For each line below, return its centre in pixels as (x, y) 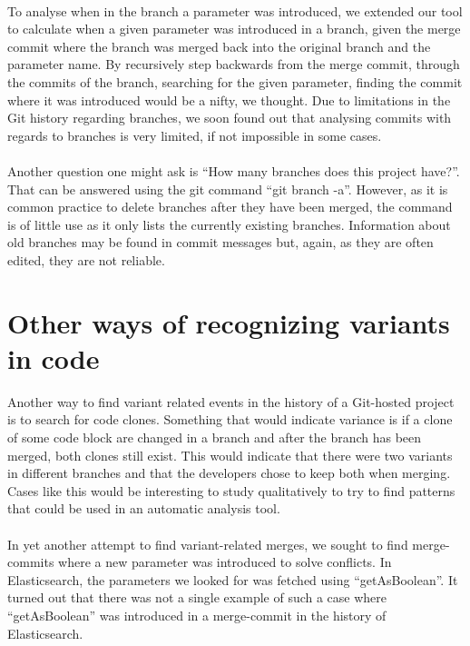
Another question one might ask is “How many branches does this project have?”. (234, 170)
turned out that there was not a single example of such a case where (197, 597)
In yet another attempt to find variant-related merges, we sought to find (208, 544)
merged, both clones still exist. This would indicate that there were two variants (230, 455)
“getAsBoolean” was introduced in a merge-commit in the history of (197, 615)
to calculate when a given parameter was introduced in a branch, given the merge (234, 29)
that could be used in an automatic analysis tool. (144, 508)
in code (54, 358)
